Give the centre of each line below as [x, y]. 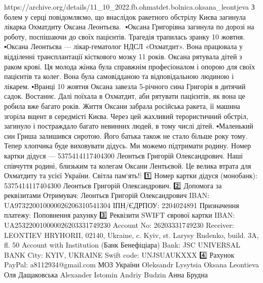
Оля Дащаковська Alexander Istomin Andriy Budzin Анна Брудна [106, 275]
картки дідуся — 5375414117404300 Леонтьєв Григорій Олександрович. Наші [124, 155]
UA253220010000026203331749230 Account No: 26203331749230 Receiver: [119, 225]
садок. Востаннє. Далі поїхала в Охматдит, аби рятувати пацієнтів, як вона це [125, 96]
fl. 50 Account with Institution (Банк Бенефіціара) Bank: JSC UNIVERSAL [122, 245]
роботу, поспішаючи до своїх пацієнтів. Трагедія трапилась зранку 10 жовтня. [125, 36]
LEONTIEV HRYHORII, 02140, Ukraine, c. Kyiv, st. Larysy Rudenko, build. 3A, [131, 235]
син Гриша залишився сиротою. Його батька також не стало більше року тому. [126, 135]
